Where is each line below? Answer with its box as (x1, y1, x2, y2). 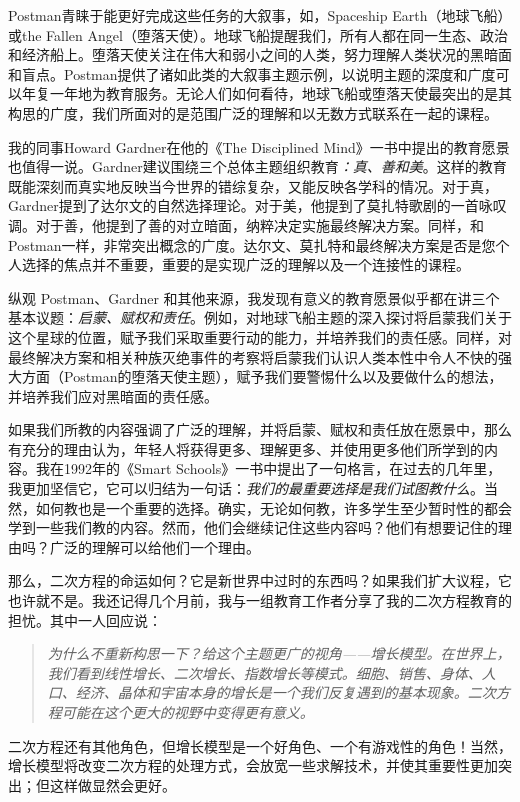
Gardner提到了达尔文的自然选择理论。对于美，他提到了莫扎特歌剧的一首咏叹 (8, 195, 507, 216)
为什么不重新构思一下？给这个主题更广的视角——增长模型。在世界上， (47, 643, 511, 664)
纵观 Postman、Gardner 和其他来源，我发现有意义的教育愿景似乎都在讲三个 (8, 287, 500, 308)
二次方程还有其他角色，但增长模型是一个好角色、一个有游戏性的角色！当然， (8, 735, 512, 756)
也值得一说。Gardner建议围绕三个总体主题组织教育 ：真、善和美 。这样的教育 (8, 156, 507, 177)
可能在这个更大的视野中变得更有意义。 (61, 702, 314, 722)
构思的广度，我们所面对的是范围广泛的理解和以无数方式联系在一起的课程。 (8, 102, 498, 123)
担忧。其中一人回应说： (8, 609, 162, 630)
